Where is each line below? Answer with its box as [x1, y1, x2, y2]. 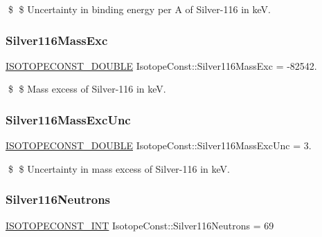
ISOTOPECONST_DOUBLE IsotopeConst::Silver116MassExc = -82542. [6, 58, 317, 73]
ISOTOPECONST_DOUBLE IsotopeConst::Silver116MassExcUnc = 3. [6, 138, 312, 153]
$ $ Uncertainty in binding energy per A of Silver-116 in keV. [8, 2, 271, 16]
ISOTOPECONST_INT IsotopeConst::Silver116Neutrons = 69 [6, 218, 274, 232]
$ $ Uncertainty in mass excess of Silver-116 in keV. [8, 161, 230, 176]
